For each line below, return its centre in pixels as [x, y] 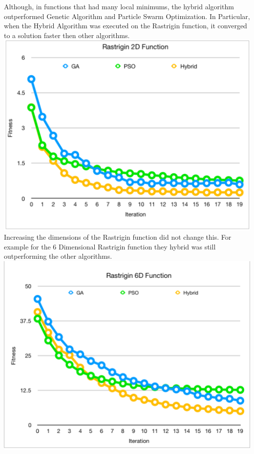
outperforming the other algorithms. [58, 256]
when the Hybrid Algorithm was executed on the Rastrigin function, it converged [126, 26]
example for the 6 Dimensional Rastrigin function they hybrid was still [110, 246]
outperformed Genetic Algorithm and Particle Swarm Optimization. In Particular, [127, 16]
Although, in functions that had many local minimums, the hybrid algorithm [119, 6]
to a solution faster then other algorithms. [67, 35]
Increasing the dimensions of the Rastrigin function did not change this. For [118, 237]
